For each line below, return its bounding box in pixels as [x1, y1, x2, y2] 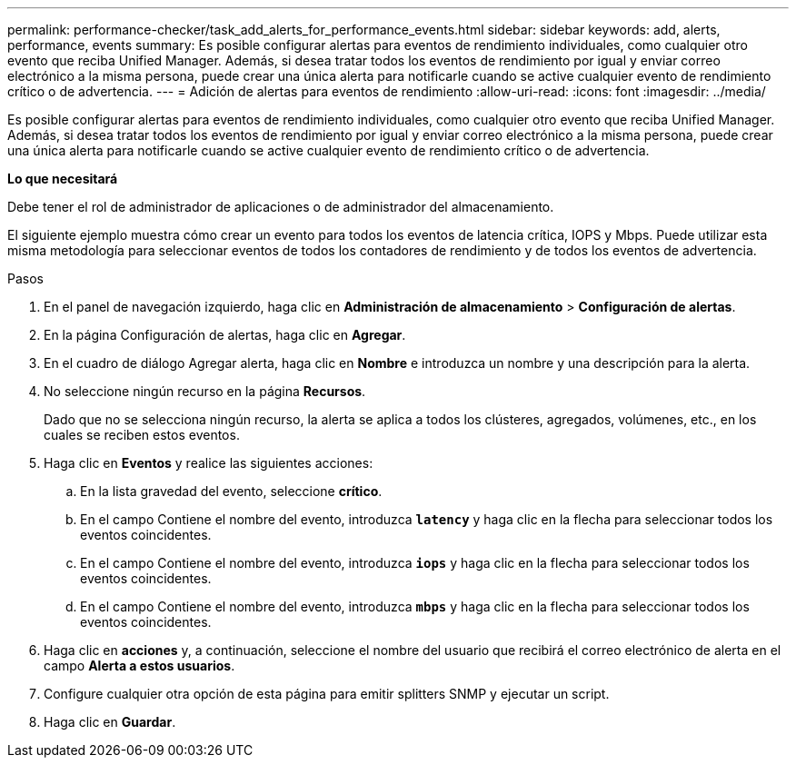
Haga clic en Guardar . [44, 714, 176, 730]
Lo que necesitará [7, 171, 118, 186]
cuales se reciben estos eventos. [44, 427, 240, 442]
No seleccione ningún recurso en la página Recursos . [44, 383, 366, 399]
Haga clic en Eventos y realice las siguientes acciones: [44, 455, 373, 471]
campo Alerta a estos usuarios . [44, 658, 235, 673]
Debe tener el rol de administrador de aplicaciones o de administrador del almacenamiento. [7, 199, 554, 214]
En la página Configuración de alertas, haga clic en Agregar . [44, 327, 406, 343]
